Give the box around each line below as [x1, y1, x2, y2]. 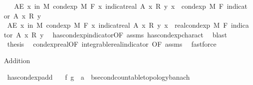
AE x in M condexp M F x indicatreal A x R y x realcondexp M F [7, 20, 228, 30]
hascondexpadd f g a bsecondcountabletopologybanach [7, 71, 190, 82]
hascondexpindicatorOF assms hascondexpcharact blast [53, 29, 227, 39]
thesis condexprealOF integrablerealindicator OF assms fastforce [7, 39, 217, 49]
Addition [4, 55, 30, 65]
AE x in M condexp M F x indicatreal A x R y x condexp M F [14, 1, 224, 11]
